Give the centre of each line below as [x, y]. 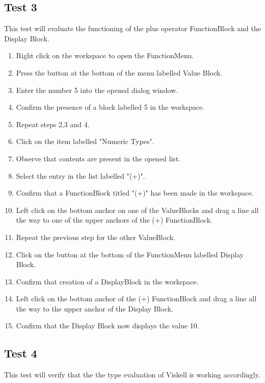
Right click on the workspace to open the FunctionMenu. [105, 55]
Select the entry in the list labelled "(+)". [81, 175]
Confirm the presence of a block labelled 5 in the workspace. [110, 107]
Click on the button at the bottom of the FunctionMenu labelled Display [130, 254]
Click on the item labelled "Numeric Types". [85, 141]
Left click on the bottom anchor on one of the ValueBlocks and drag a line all [137, 210]
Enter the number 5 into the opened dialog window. [97, 90]
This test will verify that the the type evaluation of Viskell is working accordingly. [132, 375]
